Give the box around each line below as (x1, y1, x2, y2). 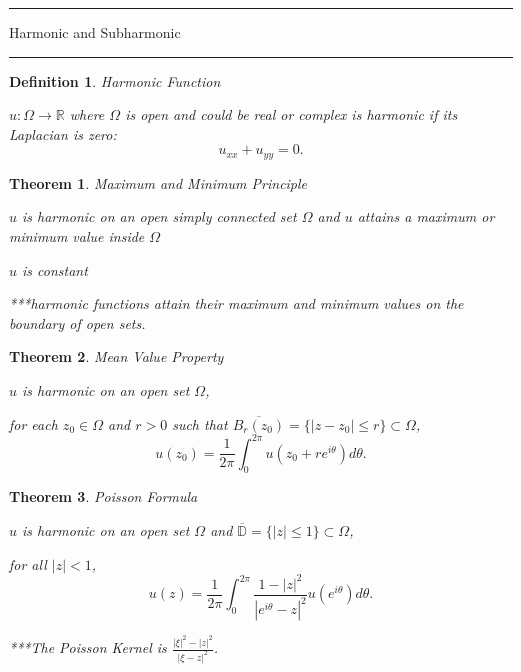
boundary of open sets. (9, 312, 146, 333)
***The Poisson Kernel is (9, 637, 167, 658)
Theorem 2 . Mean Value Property (9, 346, 224, 367)
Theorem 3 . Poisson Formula (9, 486, 198, 507)
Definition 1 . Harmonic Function (9, 70, 221, 91)
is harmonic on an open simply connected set (22, 206, 297, 227)
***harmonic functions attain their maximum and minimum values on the (9, 293, 464, 314)
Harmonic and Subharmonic (9, 22, 181, 42)
